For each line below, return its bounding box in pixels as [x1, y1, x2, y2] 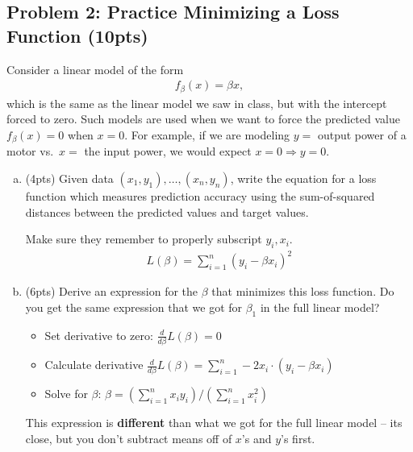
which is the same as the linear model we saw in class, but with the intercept [6, 94, 387, 111]
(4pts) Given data [25, 169, 114, 186]
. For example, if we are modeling [124, 126, 290, 143]
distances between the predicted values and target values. [25, 203, 309, 220]
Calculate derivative [44, 356, 144, 373]
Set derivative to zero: [44, 326, 153, 343]
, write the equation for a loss [230, 169, 377, 186]
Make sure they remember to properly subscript [25, 230, 262, 247]
